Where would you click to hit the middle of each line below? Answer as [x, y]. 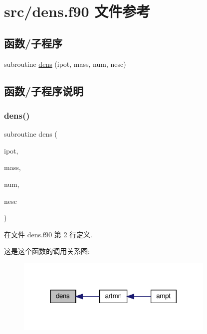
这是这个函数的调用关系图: [47, 251]
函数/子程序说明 [44, 90]
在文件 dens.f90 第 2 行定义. [48, 234]
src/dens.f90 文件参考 [77, 11]
